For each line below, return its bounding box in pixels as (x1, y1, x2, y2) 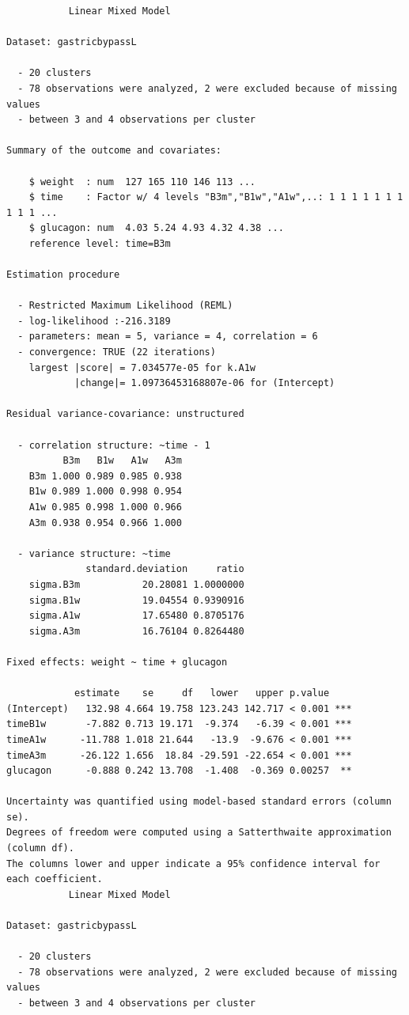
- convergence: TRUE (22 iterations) (17, 347, 216, 358)
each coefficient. (6, 873, 103, 885)
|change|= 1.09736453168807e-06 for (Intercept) (74, 377, 335, 389)
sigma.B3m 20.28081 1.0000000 (28, 578, 244, 590)
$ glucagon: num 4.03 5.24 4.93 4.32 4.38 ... (28, 222, 284, 234)
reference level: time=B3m (28, 237, 171, 249)
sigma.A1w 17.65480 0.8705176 (28, 610, 244, 622)
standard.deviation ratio (85, 563, 244, 575)
